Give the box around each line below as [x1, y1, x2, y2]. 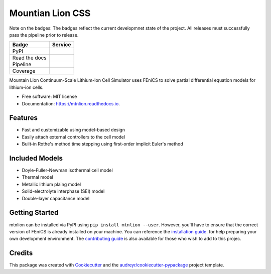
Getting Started [9, 208, 59, 217]
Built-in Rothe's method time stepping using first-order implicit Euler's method [22, 141, 183, 147]
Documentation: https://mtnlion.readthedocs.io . [22, 100, 120, 106]
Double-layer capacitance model [22, 195, 90, 201]
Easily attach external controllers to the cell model [22, 133, 125, 140]
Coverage [12, 68, 36, 75]
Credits [9, 249, 33, 257]
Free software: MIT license [22, 93, 77, 100]
